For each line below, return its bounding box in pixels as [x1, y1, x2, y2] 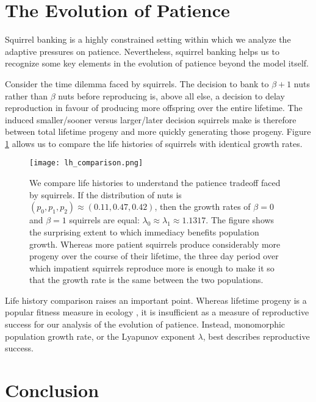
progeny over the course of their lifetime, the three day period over [29, 249, 279, 262]
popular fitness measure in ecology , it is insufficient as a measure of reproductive [5, 306, 309, 318]
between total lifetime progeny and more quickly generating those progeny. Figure [5, 125, 311, 138]
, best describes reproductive [203, 329, 310, 342]
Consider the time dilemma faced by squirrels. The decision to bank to [5, 77, 269, 90]
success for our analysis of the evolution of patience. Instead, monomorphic [5, 318, 285, 331]
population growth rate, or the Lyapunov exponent [5, 329, 195, 342]
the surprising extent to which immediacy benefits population [29, 225, 259, 238]
